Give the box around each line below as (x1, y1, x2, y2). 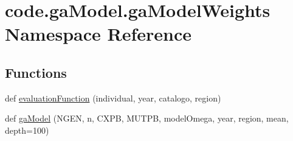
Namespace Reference (5, 21, 191, 46)
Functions (5, 63, 67, 81)
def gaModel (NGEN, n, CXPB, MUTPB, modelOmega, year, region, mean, (5, 112, 289, 125)
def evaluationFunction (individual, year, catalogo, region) (5, 91, 221, 104)
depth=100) (5, 123, 49, 136)
